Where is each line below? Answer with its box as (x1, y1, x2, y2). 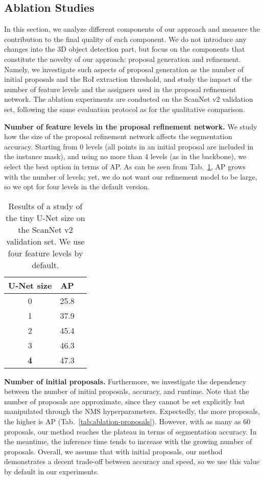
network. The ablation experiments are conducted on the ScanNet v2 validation (4, 94, 253, 104)
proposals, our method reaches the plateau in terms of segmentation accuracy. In (4, 426, 257, 437)
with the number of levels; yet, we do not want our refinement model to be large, (4, 171, 257, 182)
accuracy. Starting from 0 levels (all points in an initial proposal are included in (4, 141, 254, 151)
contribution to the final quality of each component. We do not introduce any (4, 33, 247, 44)
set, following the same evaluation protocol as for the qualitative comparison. (4, 103, 245, 114)
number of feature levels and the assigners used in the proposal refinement (4, 83, 236, 94)
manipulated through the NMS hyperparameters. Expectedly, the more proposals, (4, 406, 260, 417)
